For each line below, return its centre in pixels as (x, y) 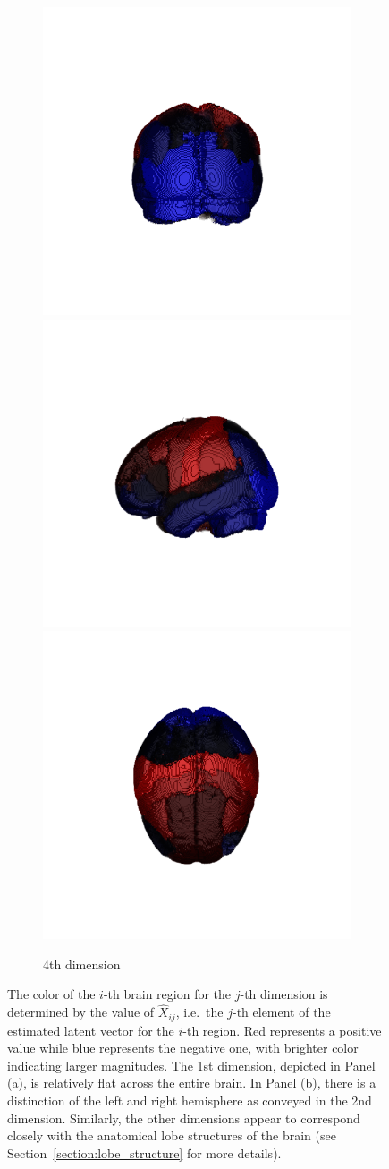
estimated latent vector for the (91, 1030)
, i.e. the (199, 1012)
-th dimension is (284, 994)
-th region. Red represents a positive (282, 1030)
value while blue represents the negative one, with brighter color (183, 1048)
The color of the (51, 994)
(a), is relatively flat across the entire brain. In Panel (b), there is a (192, 1083)
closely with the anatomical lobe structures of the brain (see (172, 1135)
